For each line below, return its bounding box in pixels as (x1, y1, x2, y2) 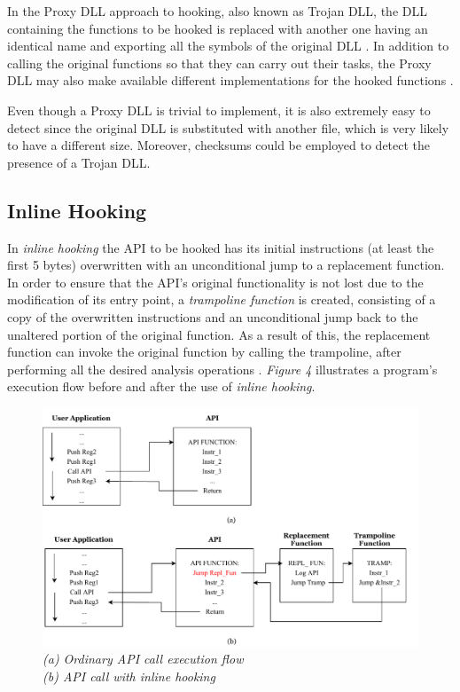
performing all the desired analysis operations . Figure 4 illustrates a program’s (7, 359, 438, 378)
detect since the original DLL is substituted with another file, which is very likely (7, 118, 449, 137)
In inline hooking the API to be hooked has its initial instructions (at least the (7, 238, 434, 256)
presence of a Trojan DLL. (7, 153, 151, 171)
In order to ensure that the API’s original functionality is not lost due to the (7, 272, 424, 291)
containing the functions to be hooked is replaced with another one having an (7, 19, 428, 37)
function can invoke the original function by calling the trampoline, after (7, 342, 402, 361)
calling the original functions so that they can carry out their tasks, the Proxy (7, 53, 432, 72)
